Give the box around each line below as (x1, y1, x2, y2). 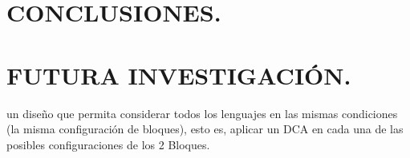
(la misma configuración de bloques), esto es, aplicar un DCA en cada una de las (6, 120, 404, 137)
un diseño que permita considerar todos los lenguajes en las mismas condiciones (6, 105, 398, 121)
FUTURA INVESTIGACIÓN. (6, 58, 351, 91)
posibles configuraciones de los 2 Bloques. (6, 136, 210, 152)
